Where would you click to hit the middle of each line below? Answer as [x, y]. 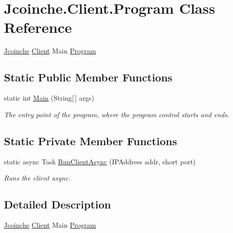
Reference [38, 27]
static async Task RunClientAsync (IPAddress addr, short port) [100, 161]
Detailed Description [58, 204]
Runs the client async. [37, 178]
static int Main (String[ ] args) [49, 98]
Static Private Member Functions [91, 141]
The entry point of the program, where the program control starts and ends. [117, 114]
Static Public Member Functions [88, 77]
